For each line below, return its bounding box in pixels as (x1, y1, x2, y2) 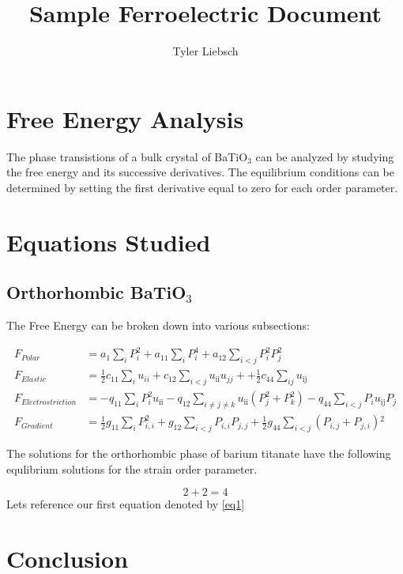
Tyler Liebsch (172, 43, 239, 59)
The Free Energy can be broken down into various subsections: (6, 317, 310, 334)
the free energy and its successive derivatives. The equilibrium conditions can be (6, 164, 394, 180)
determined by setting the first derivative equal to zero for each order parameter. (6, 179, 398, 195)
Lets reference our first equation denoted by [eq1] (6, 496, 245, 512)
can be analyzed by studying (255, 148, 394, 164)
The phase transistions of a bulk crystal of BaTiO (6, 148, 248, 164)
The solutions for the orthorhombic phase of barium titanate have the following (6, 444, 391, 461)
